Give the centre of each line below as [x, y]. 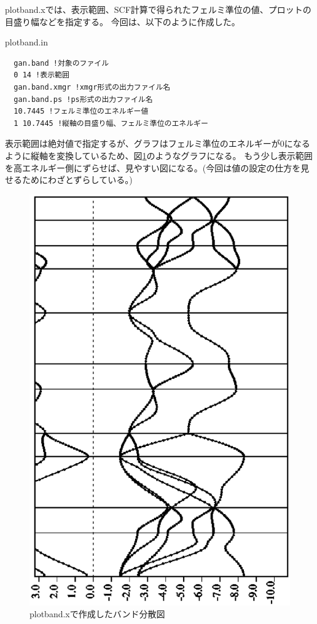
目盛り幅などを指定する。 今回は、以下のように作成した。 [123, 21]
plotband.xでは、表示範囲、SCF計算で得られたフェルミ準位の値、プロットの [158, 9]
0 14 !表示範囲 [41, 75]
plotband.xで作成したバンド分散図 [97, 614]
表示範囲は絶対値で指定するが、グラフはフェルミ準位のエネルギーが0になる [158, 143]
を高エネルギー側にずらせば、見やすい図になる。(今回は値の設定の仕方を [153, 167]
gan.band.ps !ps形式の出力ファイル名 [83, 99]
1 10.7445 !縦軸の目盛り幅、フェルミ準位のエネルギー [111, 123]
